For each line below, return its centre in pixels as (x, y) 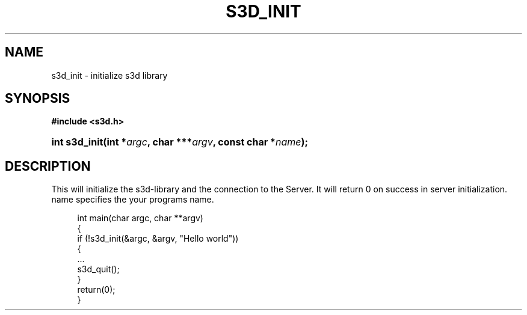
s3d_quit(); (98, 269)
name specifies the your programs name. (133, 200)
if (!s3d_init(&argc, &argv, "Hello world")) (158, 239)
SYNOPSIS (38, 99)
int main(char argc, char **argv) (140, 218)
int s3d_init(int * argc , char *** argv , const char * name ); (180, 142)
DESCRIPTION (48, 166)
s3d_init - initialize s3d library (109, 75)
